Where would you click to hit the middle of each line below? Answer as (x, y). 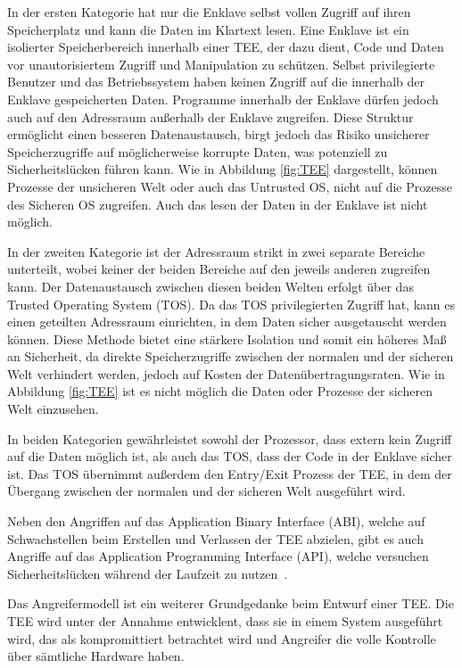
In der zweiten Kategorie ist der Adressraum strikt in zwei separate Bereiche (216, 251)
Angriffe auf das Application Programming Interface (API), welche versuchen (218, 556)
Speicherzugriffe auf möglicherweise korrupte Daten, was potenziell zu (198, 151)
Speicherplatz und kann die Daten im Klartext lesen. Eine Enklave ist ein (208, 29)
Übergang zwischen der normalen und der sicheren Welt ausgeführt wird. (206, 491)
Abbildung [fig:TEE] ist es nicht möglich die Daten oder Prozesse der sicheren (220, 391)
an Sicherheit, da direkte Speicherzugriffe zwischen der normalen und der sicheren (231, 356)
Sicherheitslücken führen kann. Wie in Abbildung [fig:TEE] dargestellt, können (223, 169)
